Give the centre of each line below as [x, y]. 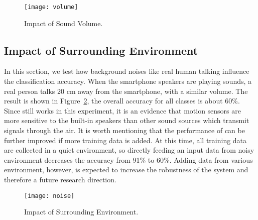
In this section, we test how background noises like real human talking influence [127, 71]
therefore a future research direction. [60, 179]
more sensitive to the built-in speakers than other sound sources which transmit [127, 120]
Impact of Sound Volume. [63, 23]
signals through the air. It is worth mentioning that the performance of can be [124, 130]
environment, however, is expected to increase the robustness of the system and [126, 170]
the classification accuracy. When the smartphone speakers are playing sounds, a [128, 81]
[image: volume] [51, 7]
